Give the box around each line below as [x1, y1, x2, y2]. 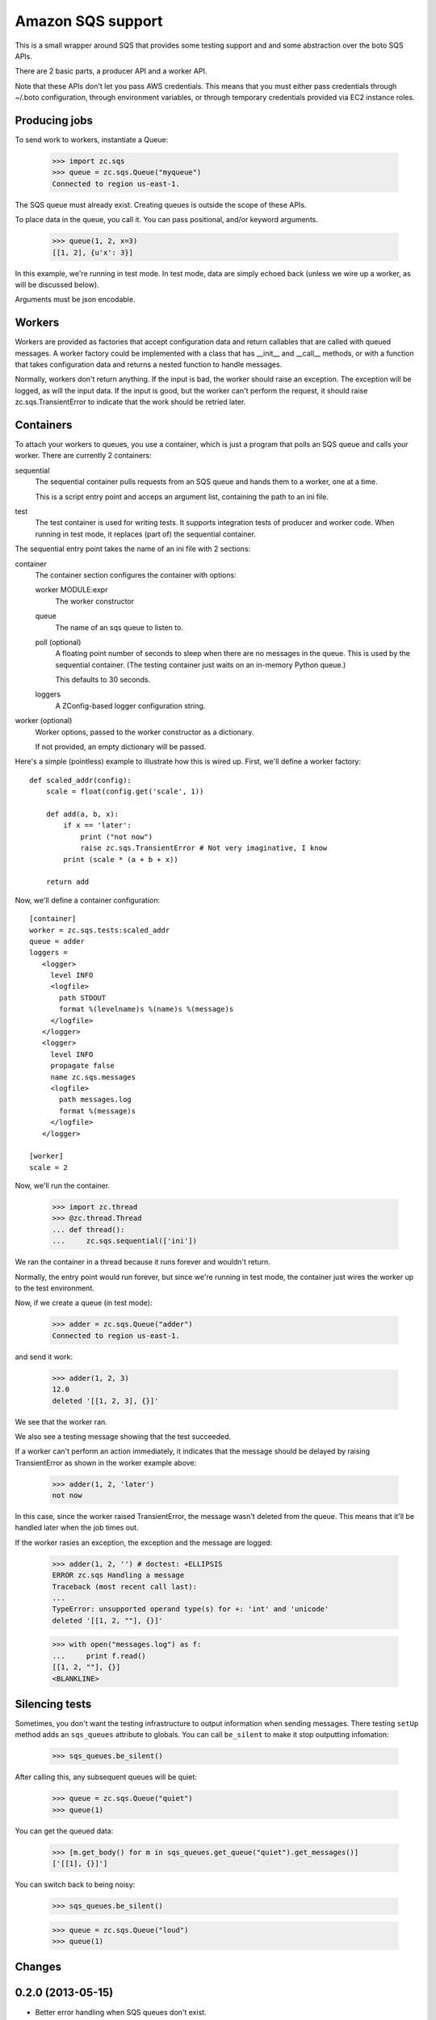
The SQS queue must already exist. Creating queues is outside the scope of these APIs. [15, 200, 307, 209]
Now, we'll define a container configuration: [15, 895, 161, 905]
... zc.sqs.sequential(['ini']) [52, 1236, 198, 1246]
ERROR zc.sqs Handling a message [52, 1571, 185, 1580]
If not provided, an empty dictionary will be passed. [35, 742, 207, 751]
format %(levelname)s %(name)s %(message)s [59, 1004, 234, 1014]
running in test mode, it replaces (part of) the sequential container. [35, 529, 256, 539]
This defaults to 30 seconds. [55, 675, 151, 684]
